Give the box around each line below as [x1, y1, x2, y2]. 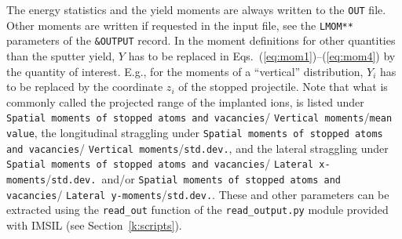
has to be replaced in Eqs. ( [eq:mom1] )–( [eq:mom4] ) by [128, 47, 396, 63]
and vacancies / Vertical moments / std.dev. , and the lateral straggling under [6, 139, 389, 156]
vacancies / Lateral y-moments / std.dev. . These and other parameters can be [6, 186, 389, 202]
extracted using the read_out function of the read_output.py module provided [6, 201, 389, 218]
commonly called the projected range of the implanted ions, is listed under [6, 93, 364, 110]
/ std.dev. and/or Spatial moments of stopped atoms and [46, 170, 341, 186]
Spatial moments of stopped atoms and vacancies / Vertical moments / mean [6, 109, 393, 125]
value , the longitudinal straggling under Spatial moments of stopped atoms [6, 125, 383, 140]
